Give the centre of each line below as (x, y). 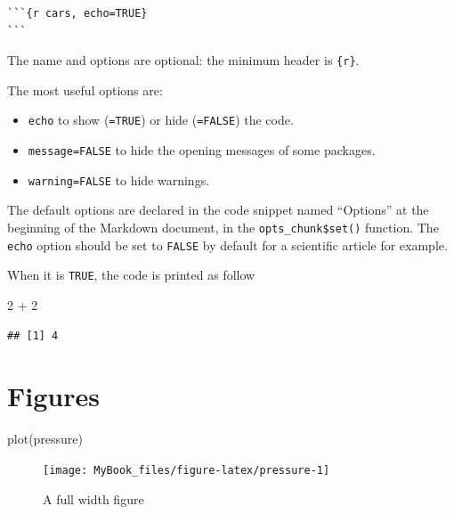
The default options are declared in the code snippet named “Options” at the (218, 210)
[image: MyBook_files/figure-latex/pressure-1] (186, 470)
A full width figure (93, 498)
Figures (53, 396)
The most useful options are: (85, 90)
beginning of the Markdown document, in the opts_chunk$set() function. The (223, 227)
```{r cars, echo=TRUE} (77, 13)
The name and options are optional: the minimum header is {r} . (183, 60)
